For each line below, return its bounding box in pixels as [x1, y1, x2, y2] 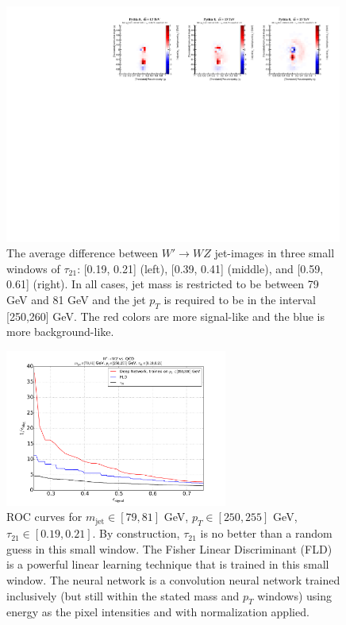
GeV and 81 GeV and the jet [6, 291, 146, 308]
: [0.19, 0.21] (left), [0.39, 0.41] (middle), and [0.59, [77, 260, 324, 276]
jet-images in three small [214, 245, 335, 261]
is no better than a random [200, 525, 333, 542]
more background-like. [6, 323, 114, 340]
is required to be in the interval [163, 291, 317, 308]
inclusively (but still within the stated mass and [6, 587, 240, 604]
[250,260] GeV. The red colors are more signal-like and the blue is [6, 307, 325, 324]
